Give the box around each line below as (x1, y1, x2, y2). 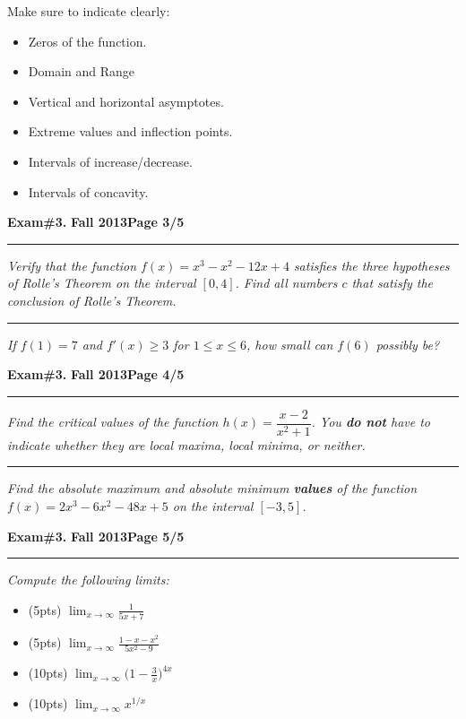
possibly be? (375, 334, 440, 353)
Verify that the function (7, 256, 137, 274)
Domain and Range (28, 62, 135, 81)
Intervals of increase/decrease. (28, 152, 193, 170)
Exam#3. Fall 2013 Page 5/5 (7, 526, 185, 545)
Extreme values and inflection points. (28, 122, 233, 141)
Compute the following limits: (7, 570, 169, 589)
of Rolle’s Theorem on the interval (7, 273, 196, 292)
